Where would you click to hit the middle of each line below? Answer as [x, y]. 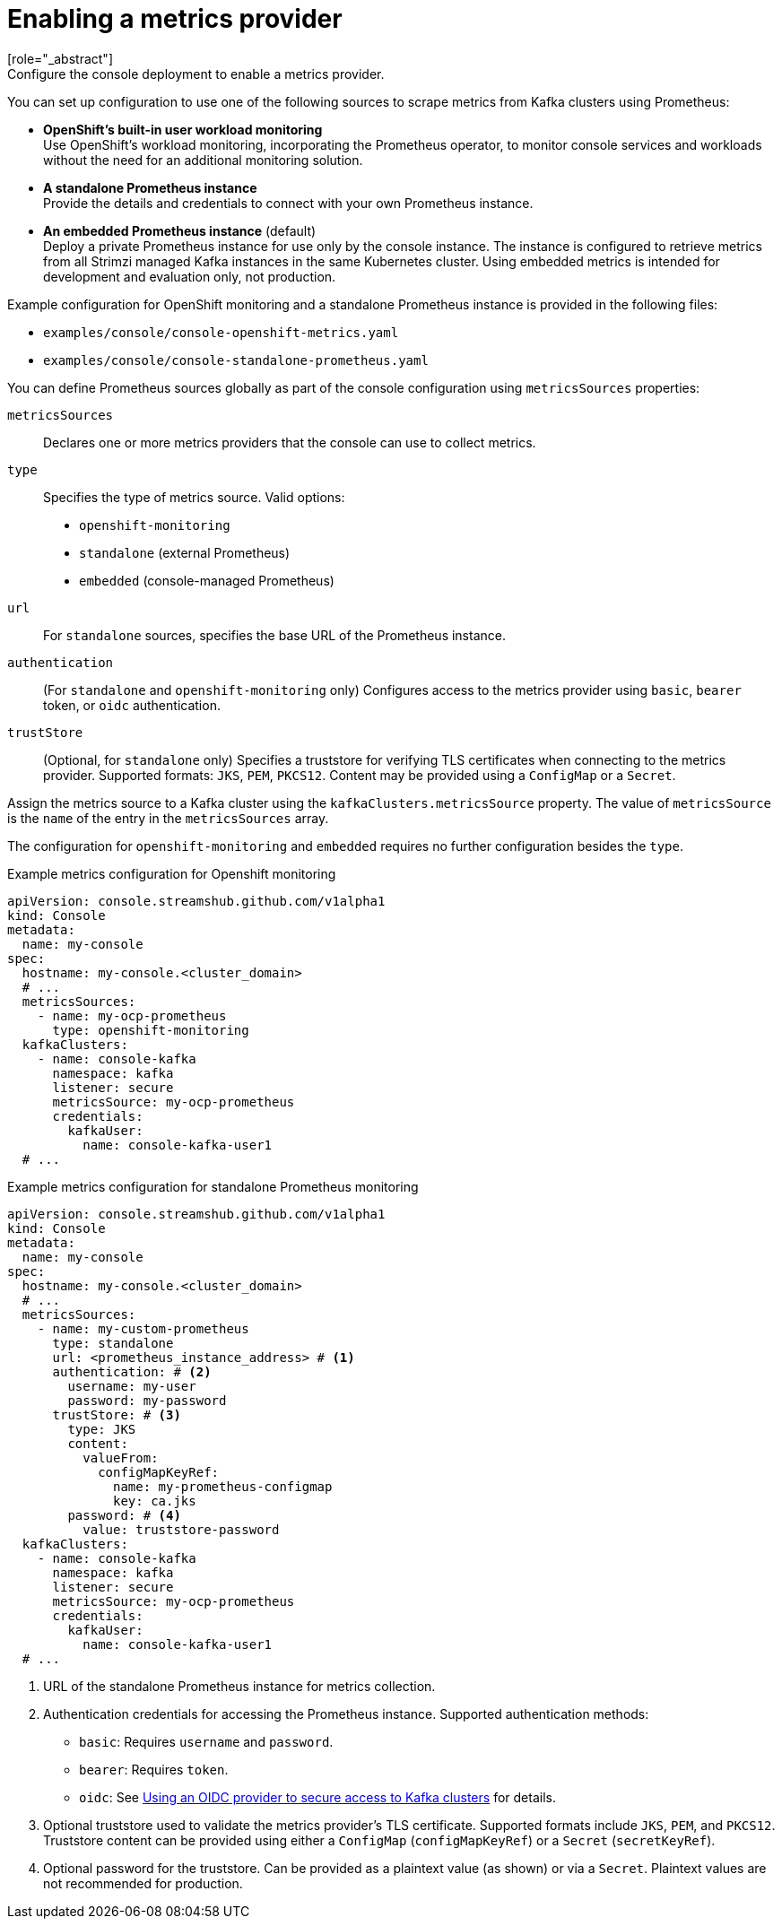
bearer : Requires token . [154, 1769]
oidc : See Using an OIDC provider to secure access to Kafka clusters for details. [317, 1797]
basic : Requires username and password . [206, 1741]
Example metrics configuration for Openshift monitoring [172, 873]
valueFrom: [121, 1458]
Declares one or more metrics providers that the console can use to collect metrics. [290, 442]
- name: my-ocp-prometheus [132, 1015]
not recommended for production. [143, 1883]
